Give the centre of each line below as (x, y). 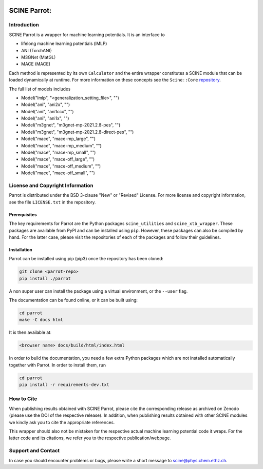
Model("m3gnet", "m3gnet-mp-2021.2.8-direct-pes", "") (77, 132)
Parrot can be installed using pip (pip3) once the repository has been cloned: (86, 259)
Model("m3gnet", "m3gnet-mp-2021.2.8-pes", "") (71, 125)
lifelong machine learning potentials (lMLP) (64, 43)
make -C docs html (41, 320)
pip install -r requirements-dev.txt (64, 385)
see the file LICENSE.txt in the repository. (52, 202)
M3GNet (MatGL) (38, 57)
